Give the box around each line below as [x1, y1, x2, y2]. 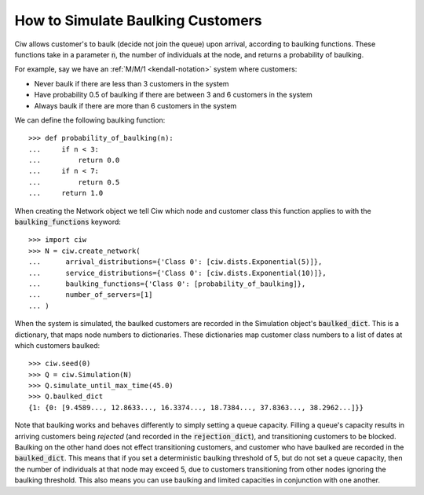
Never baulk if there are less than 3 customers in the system [34, 79, 229, 88]
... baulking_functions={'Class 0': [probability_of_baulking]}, [28, 279, 306, 288]
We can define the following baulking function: [14, 115, 166, 125]
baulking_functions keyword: [14, 217, 122, 227]
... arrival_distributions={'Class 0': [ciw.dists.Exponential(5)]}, [28, 258, 323, 266]
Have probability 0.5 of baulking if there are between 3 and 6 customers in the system [34, 90, 313, 100]
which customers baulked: [14, 340, 101, 350]
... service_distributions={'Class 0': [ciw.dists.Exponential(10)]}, [28, 268, 327, 277]
